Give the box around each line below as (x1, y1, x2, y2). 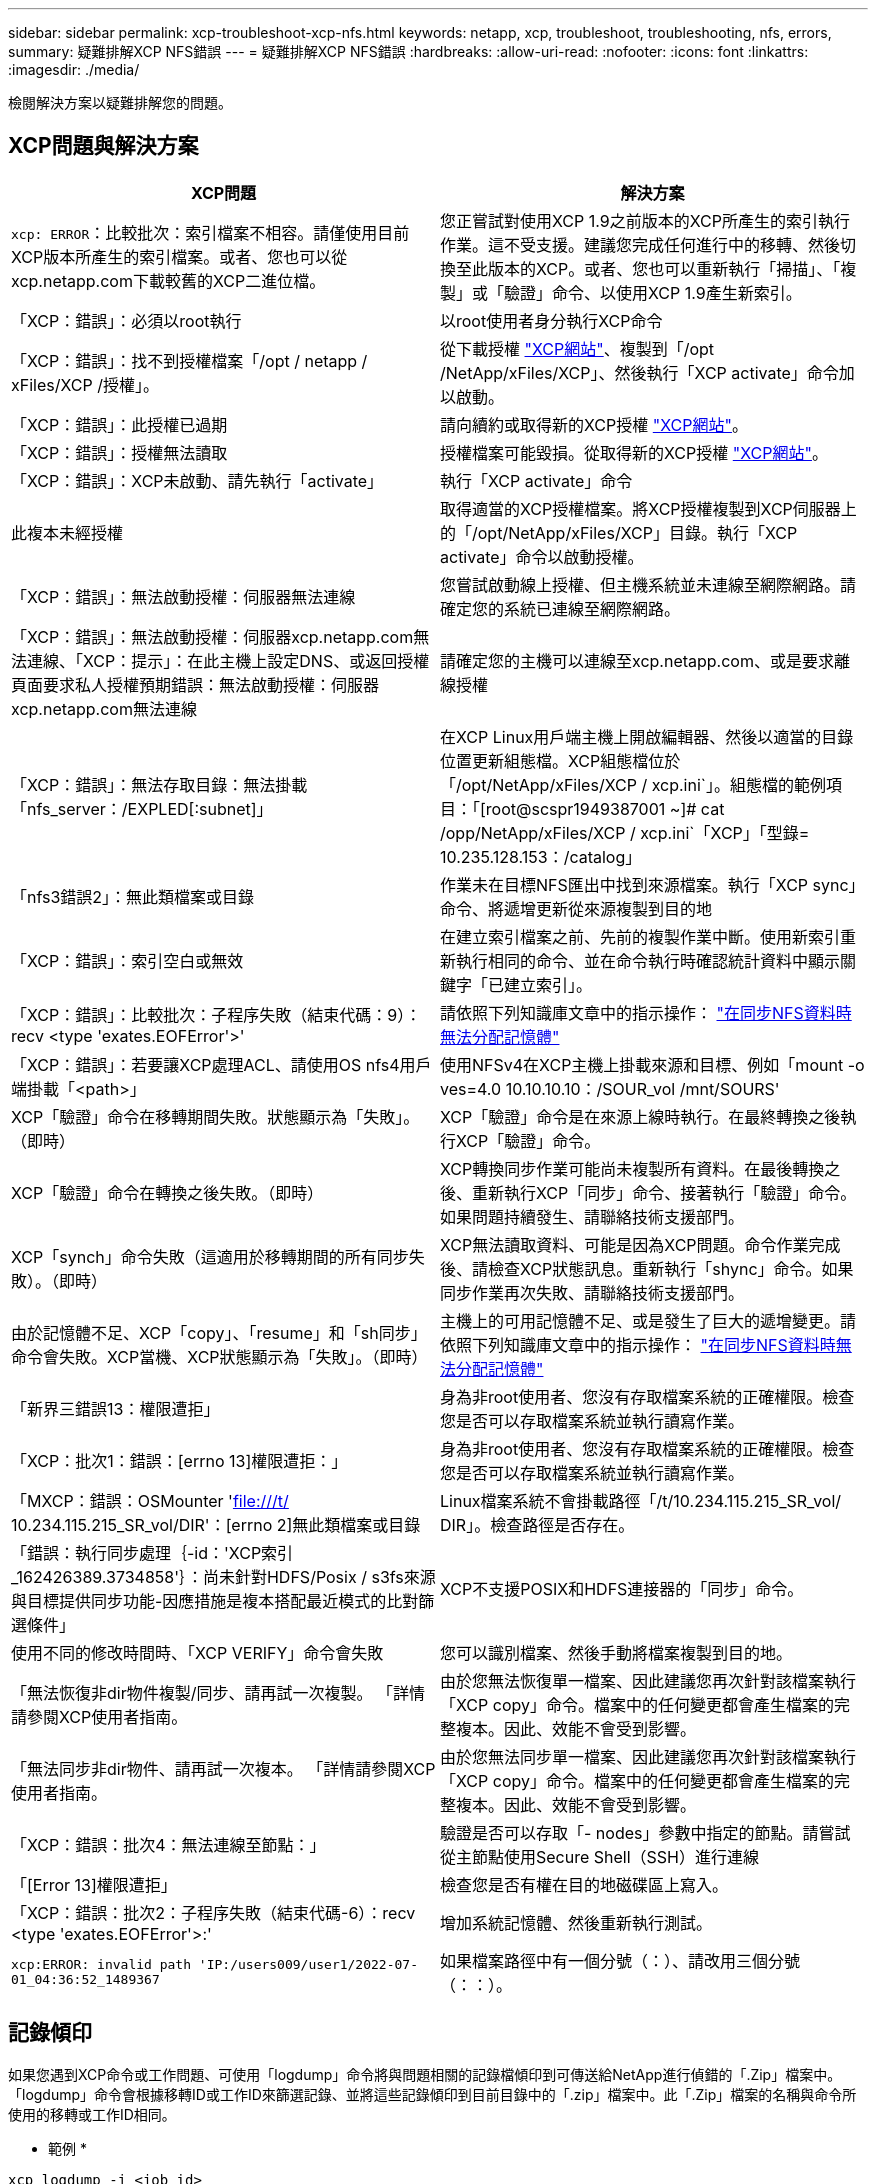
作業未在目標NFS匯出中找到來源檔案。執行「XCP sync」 (440, 874, 865, 895)
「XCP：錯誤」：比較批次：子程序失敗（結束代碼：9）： (11, 1004, 422, 1025)
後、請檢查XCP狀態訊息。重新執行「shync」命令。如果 (440, 1258, 854, 1279)
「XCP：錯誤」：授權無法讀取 (11, 442, 228, 463)
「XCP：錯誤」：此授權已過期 (11, 414, 228, 435)
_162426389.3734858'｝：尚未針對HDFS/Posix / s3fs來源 (11, 1566, 436, 1587)
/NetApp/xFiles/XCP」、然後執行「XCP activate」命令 (440, 362, 839, 383)
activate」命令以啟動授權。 (440, 546, 644, 567)
